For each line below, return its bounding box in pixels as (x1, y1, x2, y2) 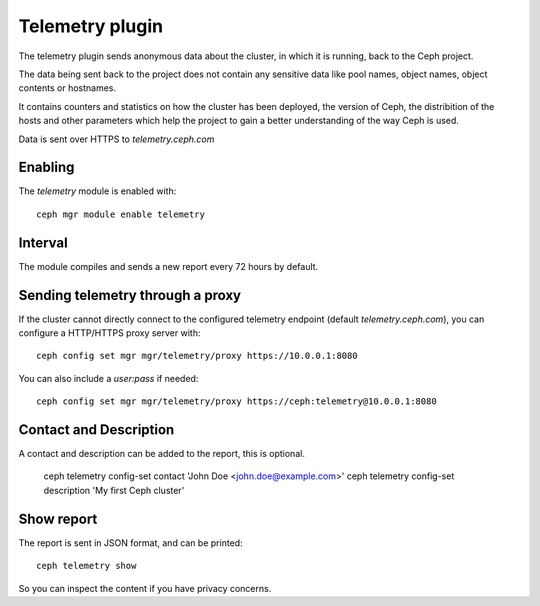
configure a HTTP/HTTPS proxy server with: (18, 327, 201, 339)
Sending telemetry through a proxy (18, 286, 242, 304)
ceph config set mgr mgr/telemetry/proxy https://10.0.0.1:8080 (36, 350, 359, 362)
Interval (18, 234, 69, 251)
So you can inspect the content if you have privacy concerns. (18, 582, 272, 594)
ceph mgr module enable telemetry (36, 208, 205, 220)
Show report (18, 510, 98, 527)
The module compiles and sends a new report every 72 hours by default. (18, 260, 319, 272)
